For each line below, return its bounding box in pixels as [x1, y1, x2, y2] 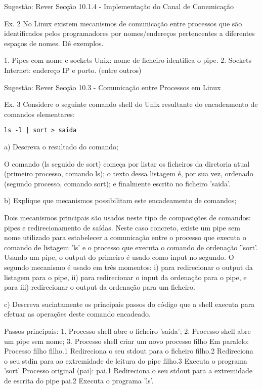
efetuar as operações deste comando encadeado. [4, 308, 151, 319]
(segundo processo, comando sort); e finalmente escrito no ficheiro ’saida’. [4, 178, 231, 188]
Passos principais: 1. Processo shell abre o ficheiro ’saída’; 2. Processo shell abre [4, 325, 251, 336]
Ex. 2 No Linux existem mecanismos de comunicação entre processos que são [4, 18, 242, 28]
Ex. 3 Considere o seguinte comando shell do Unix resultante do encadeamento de [4, 99, 258, 109]
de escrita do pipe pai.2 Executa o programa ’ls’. [4, 375, 154, 385]
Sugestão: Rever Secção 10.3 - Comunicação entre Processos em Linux [4, 82, 221, 92]
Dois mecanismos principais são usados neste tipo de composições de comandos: [4, 212, 251, 222]
